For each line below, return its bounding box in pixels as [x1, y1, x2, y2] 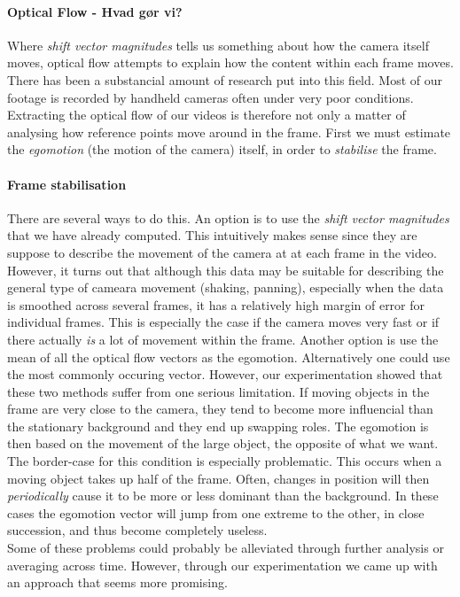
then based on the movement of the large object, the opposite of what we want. [7, 434, 439, 453]
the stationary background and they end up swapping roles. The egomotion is [7, 416, 429, 435]
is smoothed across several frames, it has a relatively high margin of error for [7, 295, 425, 314]
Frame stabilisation [7, 174, 127, 193]
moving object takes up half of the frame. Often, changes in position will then [7, 469, 430, 487]
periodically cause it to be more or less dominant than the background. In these [7, 486, 439, 505]
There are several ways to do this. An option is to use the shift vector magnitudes [7, 208, 449, 227]
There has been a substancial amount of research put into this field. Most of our [7, 70, 443, 89]
